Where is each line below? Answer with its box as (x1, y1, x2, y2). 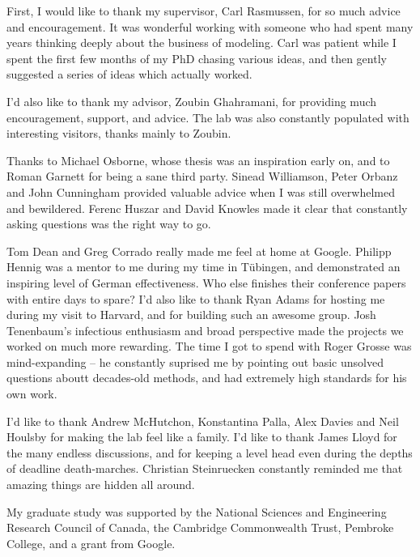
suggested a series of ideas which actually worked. (6, 66, 252, 83)
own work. (6, 385, 57, 402)
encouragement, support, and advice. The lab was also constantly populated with (6, 108, 409, 125)
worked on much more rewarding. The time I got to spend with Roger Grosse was (6, 338, 412, 355)
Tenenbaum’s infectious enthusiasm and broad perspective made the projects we (6, 321, 404, 338)
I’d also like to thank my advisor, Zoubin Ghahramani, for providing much (6, 92, 377, 109)
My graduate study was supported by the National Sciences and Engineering (6, 503, 387, 520)
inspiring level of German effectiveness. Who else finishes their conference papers (6, 274, 406, 291)
